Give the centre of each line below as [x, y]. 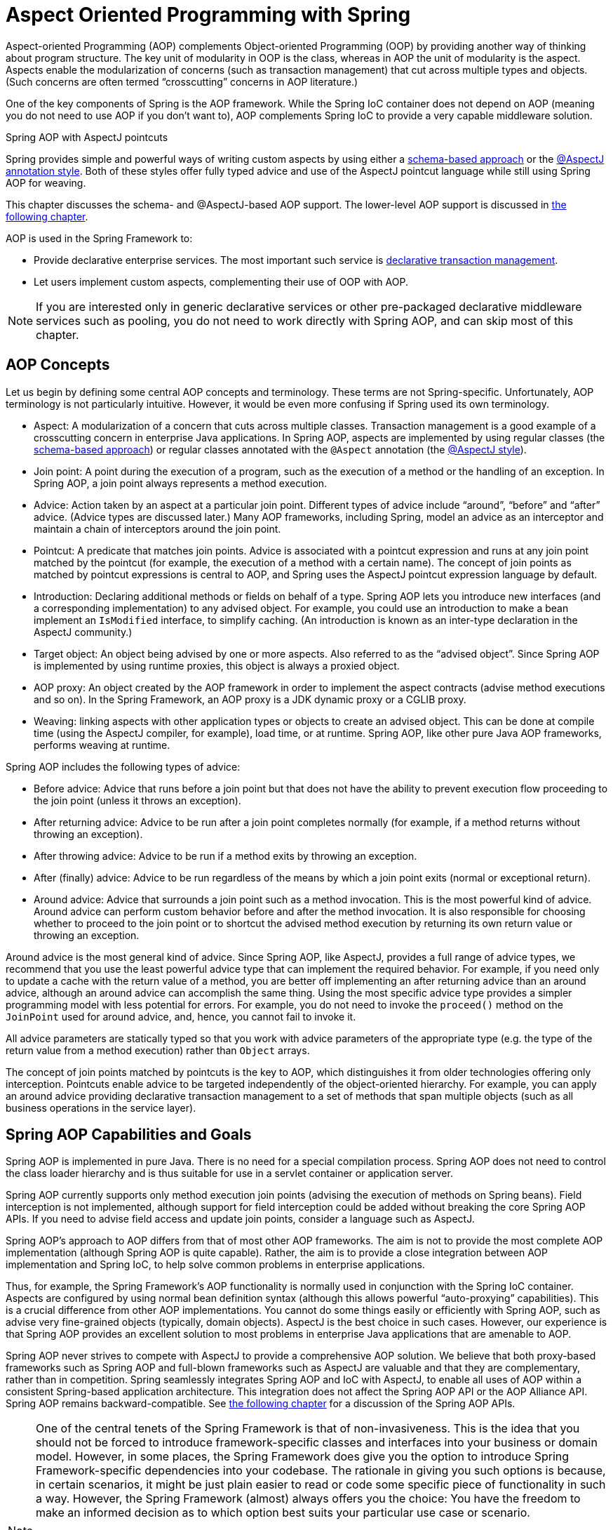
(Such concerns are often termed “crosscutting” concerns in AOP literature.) [182, 81]
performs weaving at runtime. [102, 745]
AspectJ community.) [83, 632]
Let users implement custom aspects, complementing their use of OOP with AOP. [221, 281]
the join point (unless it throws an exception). [137, 800]
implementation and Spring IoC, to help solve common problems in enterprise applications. [215, 1265]
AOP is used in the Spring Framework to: [99, 238]
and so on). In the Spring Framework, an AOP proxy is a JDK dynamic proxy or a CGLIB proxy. [250, 699]
